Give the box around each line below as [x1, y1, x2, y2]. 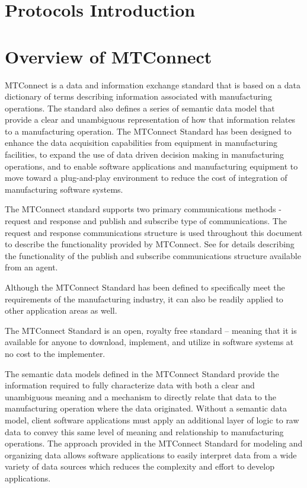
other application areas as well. [5, 304, 117, 317]
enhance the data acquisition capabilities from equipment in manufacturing [5, 136, 277, 149]
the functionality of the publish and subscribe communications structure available [5, 249, 301, 261]
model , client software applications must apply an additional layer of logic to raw [5, 413, 299, 426]
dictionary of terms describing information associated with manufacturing [5, 90, 272, 103]
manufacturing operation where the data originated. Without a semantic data [5, 402, 287, 414]
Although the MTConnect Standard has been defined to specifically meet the [5, 281, 285, 293]
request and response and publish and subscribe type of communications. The [5, 215, 287, 227]
